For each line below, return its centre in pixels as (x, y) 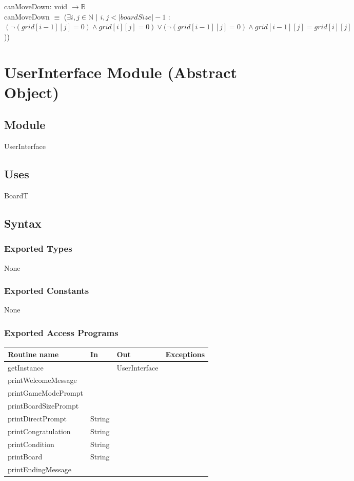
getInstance (26, 367)
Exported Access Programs (61, 332)
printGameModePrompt (46, 393)
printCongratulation (39, 431)
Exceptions (185, 354)
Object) (32, 92)
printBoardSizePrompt (43, 406)
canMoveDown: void (36, 6)
